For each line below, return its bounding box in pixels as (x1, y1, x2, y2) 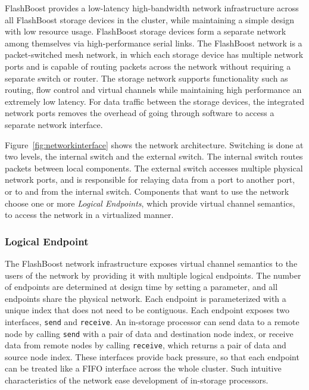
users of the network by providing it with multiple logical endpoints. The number (5, 269, 301, 281)
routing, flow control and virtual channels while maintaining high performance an (5, 83, 302, 96)
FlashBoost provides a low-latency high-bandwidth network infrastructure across (5, 2, 299, 14)
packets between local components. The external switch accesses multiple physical (5, 161, 303, 174)
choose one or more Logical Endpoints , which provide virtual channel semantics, (5, 196, 295, 209)
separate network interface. (5, 118, 103, 130)
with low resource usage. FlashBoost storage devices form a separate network (5, 25, 286, 38)
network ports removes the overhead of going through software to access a (5, 107, 274, 119)
